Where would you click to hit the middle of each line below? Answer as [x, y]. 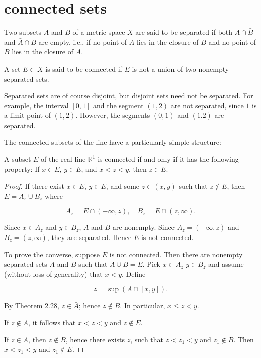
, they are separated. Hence [89, 237]
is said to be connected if [84, 68]
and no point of [232, 42]
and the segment [118, 105]
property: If [22, 169]
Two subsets [23, 32]
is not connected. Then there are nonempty [176, 254]
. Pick [151, 264]
